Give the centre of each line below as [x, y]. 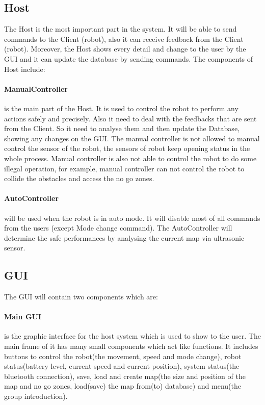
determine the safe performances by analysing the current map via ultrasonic [124, 237]
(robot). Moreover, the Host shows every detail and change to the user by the [125, 49]
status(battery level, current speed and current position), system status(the [122, 366]
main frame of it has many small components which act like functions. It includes [131, 346]
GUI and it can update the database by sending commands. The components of [129, 58]
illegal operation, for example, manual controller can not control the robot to [124, 168]
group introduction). [36, 396]
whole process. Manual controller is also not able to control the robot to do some [130, 158]
